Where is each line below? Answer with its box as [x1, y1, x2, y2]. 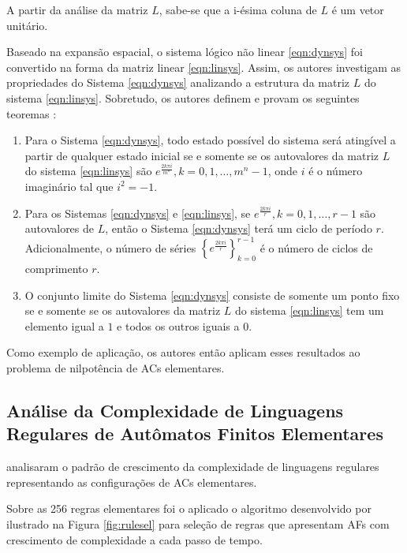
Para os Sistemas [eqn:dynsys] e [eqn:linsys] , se [24, 204, 251, 221]
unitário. [6, 17, 48, 33]
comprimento [24, 260, 88, 277]
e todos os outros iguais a [117, 317, 240, 334]
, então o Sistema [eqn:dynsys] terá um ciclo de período [105, 220, 372, 237]
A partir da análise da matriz [6, 2, 148, 17]
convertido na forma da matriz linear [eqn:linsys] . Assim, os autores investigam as [6, 58, 401, 75]
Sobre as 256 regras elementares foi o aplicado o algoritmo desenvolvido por [6, 500, 372, 517]
